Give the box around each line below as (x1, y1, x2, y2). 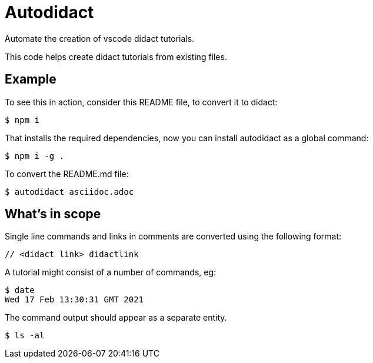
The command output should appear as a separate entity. (5, 312, 227, 323)
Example (5, 72, 56, 87)
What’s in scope (5, 207, 101, 222)
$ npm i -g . (5, 151, 65, 161)
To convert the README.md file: (5, 168, 129, 179)
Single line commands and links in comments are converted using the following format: (5, 231, 342, 242)
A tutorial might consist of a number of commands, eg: (5, 267, 217, 278)
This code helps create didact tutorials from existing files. (5, 51, 227, 62)
